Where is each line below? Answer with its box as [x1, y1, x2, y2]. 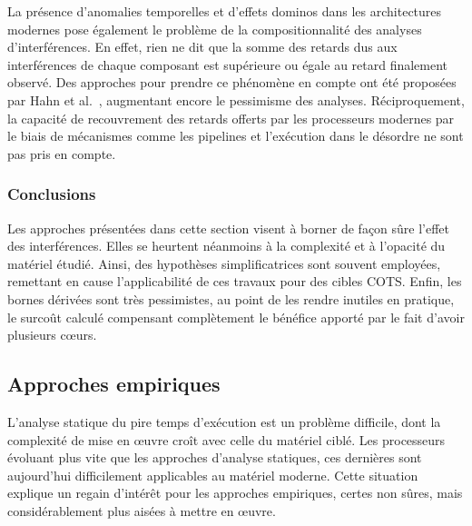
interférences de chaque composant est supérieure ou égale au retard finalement [7, 55, 448, 74]
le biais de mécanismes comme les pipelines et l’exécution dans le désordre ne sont [7, 126, 464, 145]
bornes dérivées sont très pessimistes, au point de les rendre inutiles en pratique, [7, 289, 455, 308]
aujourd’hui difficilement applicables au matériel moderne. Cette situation [7, 465, 418, 484]
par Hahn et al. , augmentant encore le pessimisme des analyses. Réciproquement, [7, 90, 465, 109]
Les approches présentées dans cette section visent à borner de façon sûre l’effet [7, 218, 450, 237]
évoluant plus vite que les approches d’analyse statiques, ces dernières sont [7, 448, 422, 467]
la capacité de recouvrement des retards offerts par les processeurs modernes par [7, 108, 455, 127]
